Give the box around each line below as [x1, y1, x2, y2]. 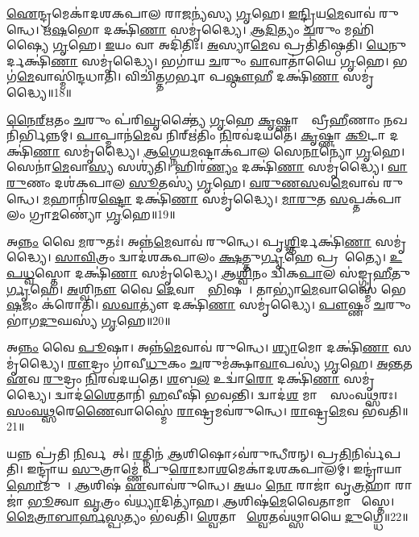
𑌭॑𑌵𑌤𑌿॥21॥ [362, 402, 409, 418]
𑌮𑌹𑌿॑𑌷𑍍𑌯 [344, 20, 375, 37]
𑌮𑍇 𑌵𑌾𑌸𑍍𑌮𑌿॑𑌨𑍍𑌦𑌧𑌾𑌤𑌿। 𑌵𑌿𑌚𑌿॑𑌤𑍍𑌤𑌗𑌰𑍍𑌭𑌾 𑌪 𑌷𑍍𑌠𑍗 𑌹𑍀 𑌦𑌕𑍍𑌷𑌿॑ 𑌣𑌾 [16, 68, 339, 85]
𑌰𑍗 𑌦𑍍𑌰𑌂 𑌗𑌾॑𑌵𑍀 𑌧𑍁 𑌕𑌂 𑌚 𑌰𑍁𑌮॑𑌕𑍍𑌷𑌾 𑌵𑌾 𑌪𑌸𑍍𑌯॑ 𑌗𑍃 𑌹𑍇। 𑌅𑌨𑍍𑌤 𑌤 [67, 354, 413, 371]
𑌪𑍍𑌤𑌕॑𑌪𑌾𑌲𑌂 [348, 189, 402, 206]
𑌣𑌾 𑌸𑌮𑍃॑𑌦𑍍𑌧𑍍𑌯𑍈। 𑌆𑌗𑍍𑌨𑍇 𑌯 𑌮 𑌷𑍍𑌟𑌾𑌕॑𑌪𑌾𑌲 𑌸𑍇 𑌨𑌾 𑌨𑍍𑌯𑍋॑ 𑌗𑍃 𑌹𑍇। [33, 142, 405, 159]
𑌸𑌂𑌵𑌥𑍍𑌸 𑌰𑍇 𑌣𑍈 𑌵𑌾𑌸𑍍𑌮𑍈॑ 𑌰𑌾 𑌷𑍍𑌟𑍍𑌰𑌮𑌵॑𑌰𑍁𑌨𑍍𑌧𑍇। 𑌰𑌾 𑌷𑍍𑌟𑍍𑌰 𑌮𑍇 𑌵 [6, 402, 359, 418]
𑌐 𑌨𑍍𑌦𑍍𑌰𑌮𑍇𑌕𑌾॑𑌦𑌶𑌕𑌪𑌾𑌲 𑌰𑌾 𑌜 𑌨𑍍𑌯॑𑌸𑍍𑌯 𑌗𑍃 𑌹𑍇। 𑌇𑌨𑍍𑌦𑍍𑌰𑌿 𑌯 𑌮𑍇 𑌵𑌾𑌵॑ [6, 5, 375, 21]
